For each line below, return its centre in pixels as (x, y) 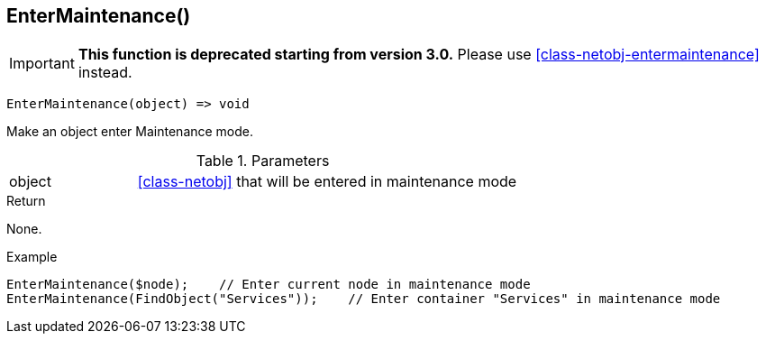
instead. (105, 73)
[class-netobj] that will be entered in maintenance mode (327, 182)
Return (26, 201)
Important (42, 64)
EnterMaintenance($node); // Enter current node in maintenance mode (269, 285)
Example (32, 257)
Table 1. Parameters (263, 161)
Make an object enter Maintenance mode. (130, 132)
